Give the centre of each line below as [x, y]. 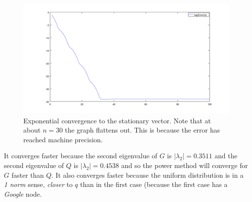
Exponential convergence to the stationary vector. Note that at [117, 120]
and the [226, 156]
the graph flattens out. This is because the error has [142, 130]
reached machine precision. [63, 139]
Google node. [23, 194]
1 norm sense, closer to [38, 184]
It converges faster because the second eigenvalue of [81, 156]
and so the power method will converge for [185, 165]
